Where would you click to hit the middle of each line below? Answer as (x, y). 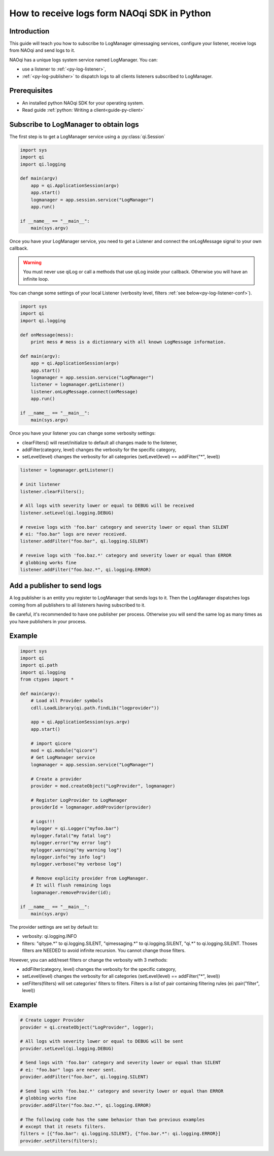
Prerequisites (31, 91)
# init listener (40, 484)
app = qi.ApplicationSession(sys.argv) (80, 722)
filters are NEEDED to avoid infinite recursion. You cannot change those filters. (104, 950)
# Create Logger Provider (52, 1020)
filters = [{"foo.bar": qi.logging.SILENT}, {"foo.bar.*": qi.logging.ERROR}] (120, 1134)
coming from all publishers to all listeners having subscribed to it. (77, 605)
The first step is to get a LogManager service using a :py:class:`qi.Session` (88, 137)
